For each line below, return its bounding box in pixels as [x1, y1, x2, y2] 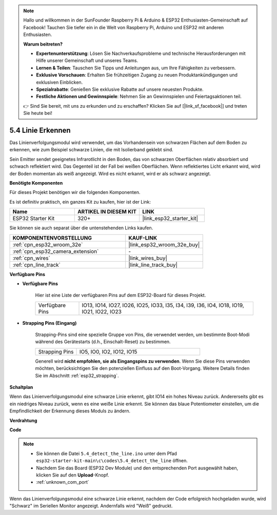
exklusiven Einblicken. [36, 79, 83, 85]
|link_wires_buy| [128, 254, 168, 262]
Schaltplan [9, 384, 33, 390]
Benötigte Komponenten [9, 180, 63, 186]
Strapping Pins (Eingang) [22, 320, 77, 326]
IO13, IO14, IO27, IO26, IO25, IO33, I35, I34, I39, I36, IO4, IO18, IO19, [82, 302, 245, 309]
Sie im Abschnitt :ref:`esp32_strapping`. [35, 372, 119, 379]
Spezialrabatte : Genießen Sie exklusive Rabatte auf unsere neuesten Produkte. [36, 86, 204, 92]
